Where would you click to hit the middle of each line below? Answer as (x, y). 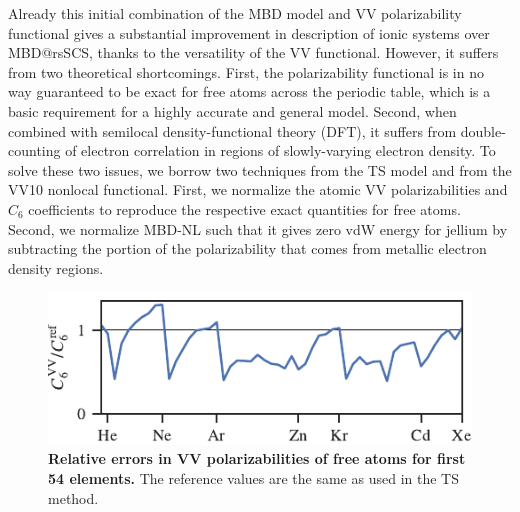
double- (483, 130)
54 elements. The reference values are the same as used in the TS (253, 478)
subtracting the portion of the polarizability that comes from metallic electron (247, 248)
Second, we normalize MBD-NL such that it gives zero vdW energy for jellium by (258, 228)
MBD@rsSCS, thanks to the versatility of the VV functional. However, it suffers (253, 52)
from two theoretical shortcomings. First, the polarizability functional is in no (246, 71)
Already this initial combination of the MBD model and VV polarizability (235, 13)
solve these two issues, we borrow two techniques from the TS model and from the (260, 169)
